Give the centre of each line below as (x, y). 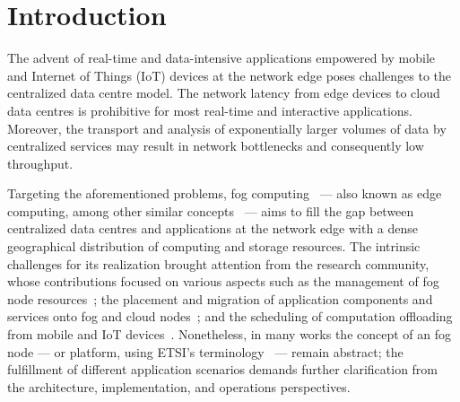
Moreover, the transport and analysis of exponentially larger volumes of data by (227, 128)
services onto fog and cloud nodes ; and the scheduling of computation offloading (230, 316)
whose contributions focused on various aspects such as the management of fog (223, 281)
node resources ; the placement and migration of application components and (220, 298)
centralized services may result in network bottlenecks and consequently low (216, 146)
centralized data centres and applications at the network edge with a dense (213, 228)
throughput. (40, 163)
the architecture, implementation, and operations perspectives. (179, 386)
